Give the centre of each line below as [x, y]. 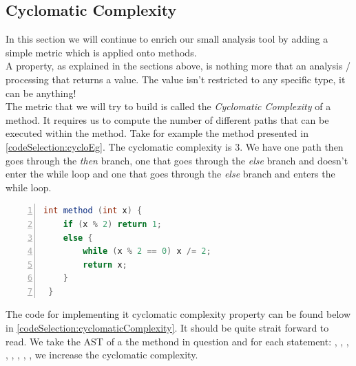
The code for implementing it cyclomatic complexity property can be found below [178, 314]
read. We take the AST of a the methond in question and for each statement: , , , [177, 341]
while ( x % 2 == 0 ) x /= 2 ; [147, 251]
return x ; [105, 265]
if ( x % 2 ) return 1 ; [112, 224]
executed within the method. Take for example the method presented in [157, 133]
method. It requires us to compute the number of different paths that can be [167, 119]
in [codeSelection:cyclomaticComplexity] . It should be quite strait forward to [167, 328]
